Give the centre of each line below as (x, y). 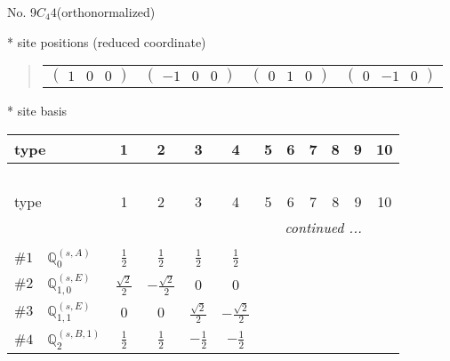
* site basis (37, 111)
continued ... (323, 227)
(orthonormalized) (106, 12)
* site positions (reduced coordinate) (107, 41)
